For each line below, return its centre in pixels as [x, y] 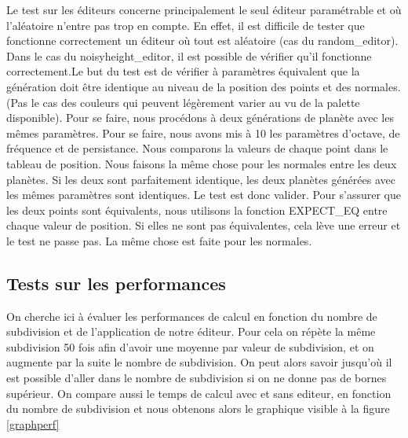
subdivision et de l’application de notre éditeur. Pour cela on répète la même [191, 331]
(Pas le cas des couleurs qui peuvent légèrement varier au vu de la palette [183, 102]
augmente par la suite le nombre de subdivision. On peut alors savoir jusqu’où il [199, 362]
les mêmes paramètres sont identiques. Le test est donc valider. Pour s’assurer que [204, 195]
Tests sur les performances [116, 283]
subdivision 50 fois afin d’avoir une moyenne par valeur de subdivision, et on [190, 346]
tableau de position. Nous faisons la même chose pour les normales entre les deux [202, 163]
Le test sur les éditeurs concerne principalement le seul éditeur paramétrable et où [204, 9]
